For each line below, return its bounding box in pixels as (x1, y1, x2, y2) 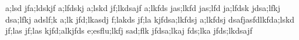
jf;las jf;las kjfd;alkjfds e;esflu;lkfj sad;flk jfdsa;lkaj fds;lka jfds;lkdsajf (5, 24, 253, 37)
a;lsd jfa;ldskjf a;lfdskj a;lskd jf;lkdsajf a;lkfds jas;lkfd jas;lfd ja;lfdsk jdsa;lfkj (5, 2, 281, 13)
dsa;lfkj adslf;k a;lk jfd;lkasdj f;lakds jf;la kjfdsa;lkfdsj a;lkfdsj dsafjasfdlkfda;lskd (5, 13, 295, 25)
